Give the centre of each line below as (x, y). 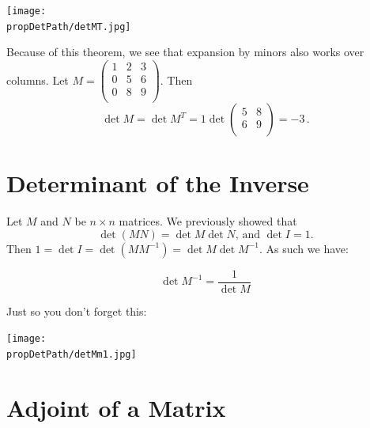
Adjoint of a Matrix (116, 407)
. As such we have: (304, 248)
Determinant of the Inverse (158, 183)
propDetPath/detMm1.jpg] (72, 355)
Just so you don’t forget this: (77, 311)
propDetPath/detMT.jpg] (69, 27)
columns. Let (38, 80)
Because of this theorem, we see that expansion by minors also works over (185, 52)
